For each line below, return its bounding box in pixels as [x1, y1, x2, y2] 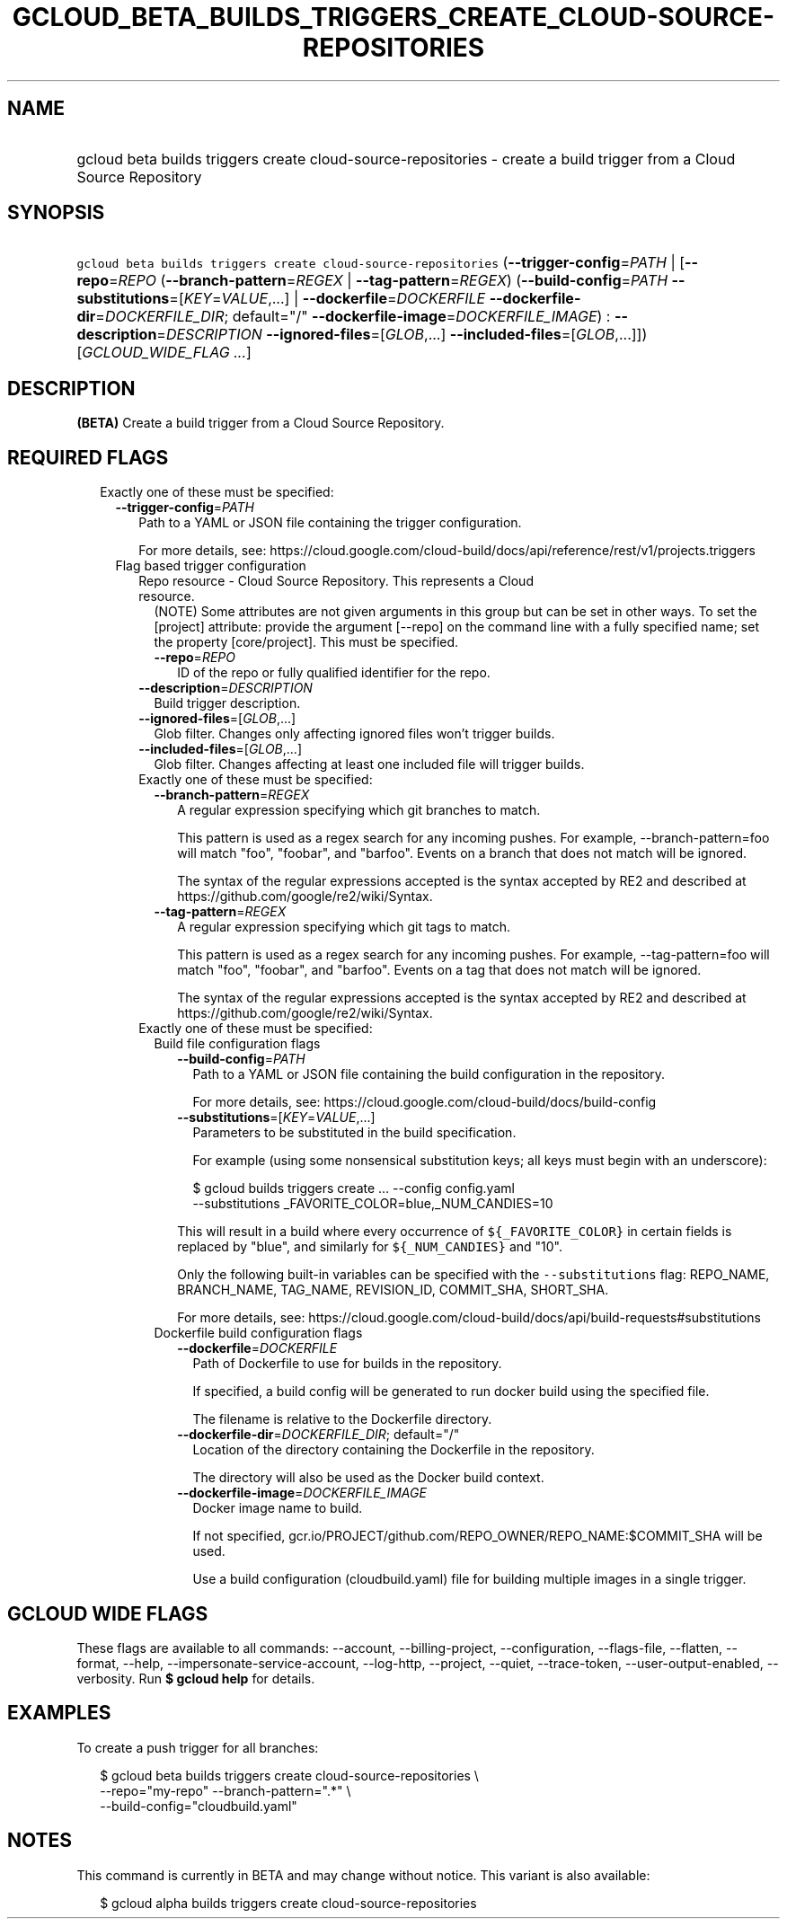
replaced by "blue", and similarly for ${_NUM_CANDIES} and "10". [177, 1239, 562, 1255]
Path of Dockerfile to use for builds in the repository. [192, 1356, 502, 1372]
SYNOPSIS [7, 201, 105, 225]
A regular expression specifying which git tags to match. [177, 919, 511, 935]
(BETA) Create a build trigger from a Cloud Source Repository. [76, 415, 445, 431]
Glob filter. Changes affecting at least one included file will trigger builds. [154, 756, 585, 773]
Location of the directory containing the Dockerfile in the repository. [192, 1442, 595, 1458]
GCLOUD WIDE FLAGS [7, 1602, 208, 1625]
